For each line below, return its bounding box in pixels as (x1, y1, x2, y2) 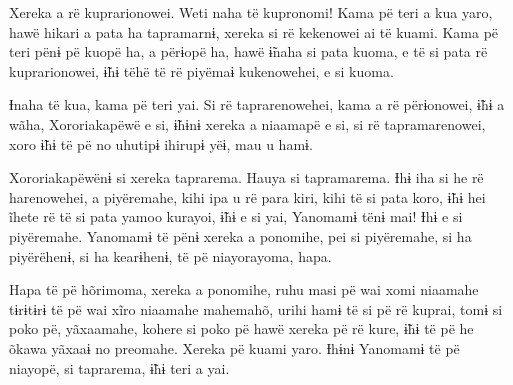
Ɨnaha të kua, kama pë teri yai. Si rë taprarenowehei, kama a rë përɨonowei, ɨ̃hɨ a (9, 94, 505, 115)
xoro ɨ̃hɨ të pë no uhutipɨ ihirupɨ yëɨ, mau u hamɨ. (9, 133, 313, 154)
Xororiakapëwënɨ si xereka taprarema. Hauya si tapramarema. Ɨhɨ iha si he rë (9, 167, 484, 188)
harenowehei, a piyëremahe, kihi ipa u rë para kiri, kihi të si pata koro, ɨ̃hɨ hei (9, 186, 486, 207)
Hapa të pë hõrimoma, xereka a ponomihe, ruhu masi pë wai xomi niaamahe (9, 279, 479, 300)
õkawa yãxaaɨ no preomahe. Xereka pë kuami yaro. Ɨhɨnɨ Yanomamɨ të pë (9, 337, 460, 358)
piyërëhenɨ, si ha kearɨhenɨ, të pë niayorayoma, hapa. (9, 245, 332, 266)
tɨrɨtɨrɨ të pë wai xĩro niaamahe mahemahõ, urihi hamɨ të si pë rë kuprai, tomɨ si (9, 298, 503, 319)
